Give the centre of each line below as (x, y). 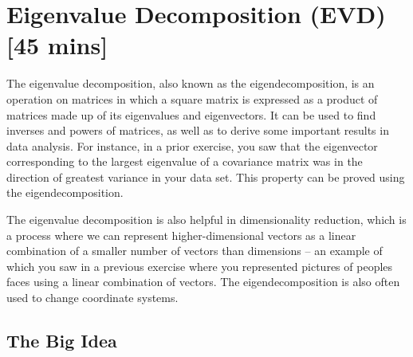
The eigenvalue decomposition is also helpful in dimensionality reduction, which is (206, 220)
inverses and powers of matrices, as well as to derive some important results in (198, 130)
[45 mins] (57, 45)
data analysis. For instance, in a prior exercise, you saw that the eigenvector (192, 145)
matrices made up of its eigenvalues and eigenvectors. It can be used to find (191, 114)
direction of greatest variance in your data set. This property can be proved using (206, 177)
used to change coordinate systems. (92, 298)
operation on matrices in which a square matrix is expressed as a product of (192, 98)
